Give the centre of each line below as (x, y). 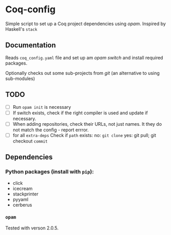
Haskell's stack (21, 29)
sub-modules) (20, 79)
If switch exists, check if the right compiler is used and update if (80, 113)
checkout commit (30, 141)
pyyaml (20, 199)
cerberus (22, 205)
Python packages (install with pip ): (50, 172)
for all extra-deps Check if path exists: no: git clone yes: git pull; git (84, 135)
